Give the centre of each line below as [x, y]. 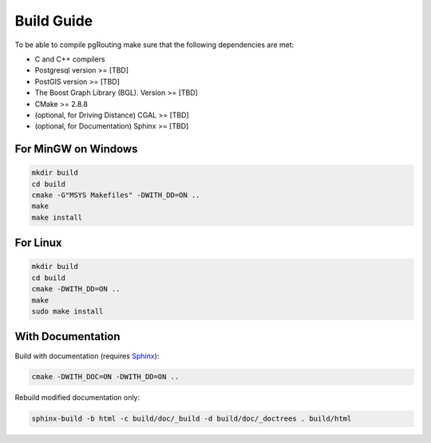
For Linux [39, 243]
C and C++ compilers [70, 59]
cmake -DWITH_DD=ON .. [76, 289]
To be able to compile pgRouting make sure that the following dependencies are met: [154, 45]
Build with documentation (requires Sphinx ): [87, 356]
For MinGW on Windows [76, 149]
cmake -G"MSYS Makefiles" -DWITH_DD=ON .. [116, 195]
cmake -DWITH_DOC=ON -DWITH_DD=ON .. [105, 377]
